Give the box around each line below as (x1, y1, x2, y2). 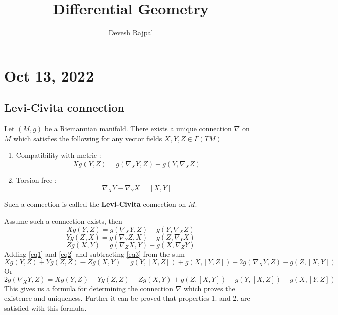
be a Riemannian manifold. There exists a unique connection (44, 123, 232, 134)
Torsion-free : (16, 174, 57, 185)
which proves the (183, 283, 235, 293)
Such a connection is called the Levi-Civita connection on (4, 199, 186, 209)
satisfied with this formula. (4, 303, 87, 313)
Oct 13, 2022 (4, 65, 94, 86)
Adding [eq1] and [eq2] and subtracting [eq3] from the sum (4, 248, 185, 259)
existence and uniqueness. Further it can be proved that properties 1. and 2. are (4, 293, 250, 303)
